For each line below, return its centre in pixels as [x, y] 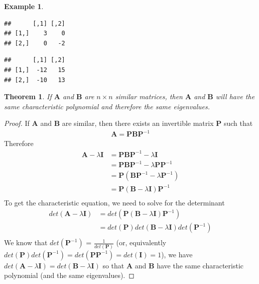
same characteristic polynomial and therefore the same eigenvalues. [107, 106]
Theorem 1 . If [28, 96]
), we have [177, 254]
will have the [235, 96]
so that [113, 265]
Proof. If [17, 123]
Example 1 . [24, 6]
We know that [26, 242]
